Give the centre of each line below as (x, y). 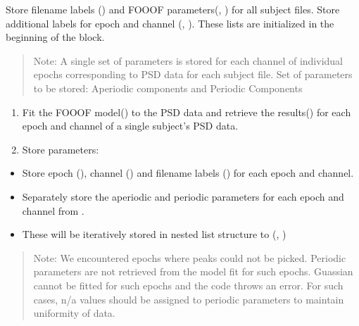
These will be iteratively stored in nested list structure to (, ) (154, 234)
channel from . (53, 210)
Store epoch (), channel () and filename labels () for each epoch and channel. (188, 173)
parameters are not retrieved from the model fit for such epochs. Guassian (193, 271)
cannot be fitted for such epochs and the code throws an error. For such (188, 285)
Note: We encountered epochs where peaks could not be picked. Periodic (190, 257)
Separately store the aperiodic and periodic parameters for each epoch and (183, 196)
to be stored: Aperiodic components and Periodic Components (168, 88)
